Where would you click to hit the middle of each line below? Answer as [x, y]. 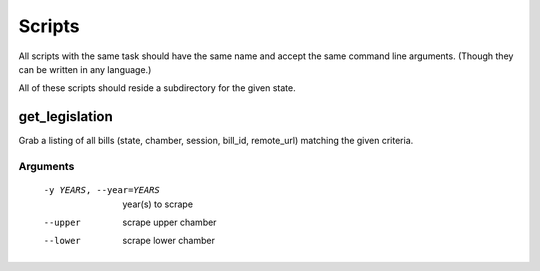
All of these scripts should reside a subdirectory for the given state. [157, 88]
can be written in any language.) [85, 69]
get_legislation [66, 116]
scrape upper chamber [169, 222]
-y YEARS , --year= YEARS [101, 190]
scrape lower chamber [168, 241]
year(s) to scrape [158, 204]
